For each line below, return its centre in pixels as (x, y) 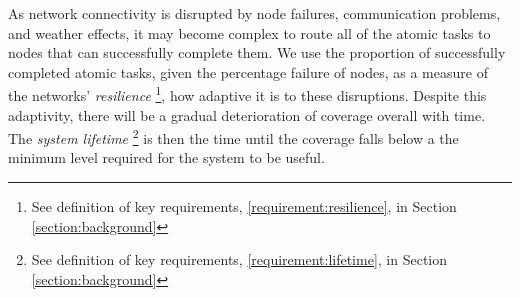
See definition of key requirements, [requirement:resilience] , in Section (244, 206)
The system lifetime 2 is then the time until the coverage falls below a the (233, 136)
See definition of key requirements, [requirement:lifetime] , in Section (239, 259)
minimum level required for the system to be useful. (166, 157)
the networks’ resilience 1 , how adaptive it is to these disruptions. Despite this (247, 94)
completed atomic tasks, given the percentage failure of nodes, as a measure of (248, 71)
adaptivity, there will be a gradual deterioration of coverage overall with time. (247, 114)
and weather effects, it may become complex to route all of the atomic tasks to (249, 32)
